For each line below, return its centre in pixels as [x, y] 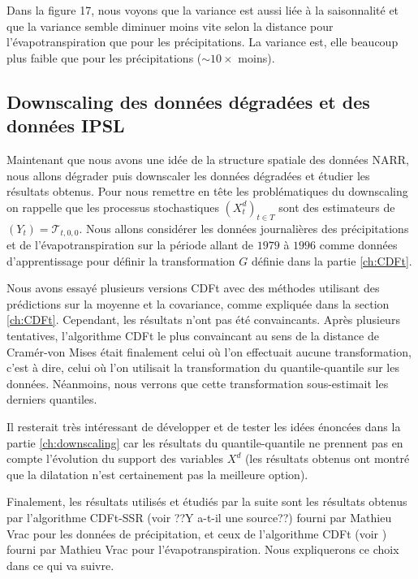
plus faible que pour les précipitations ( [104, 57]
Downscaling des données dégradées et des [188, 101]
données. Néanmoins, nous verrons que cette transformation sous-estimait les [198, 383]
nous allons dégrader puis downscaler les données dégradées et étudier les [188, 175]
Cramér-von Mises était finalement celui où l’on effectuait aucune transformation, [209, 351]
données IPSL [66, 125]
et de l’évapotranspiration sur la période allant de [130, 244]
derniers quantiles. [52, 399]
